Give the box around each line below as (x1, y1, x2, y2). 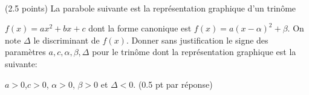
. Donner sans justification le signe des (126, 33, 268, 46)
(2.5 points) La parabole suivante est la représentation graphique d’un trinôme (5, 1, 296, 14)
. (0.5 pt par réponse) (133, 77, 213, 90)
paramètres (5, 45, 46, 58)
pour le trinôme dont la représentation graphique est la (92, 45, 296, 58)
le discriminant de (33, 33, 100, 46)
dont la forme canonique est (88, 22, 192, 34)
